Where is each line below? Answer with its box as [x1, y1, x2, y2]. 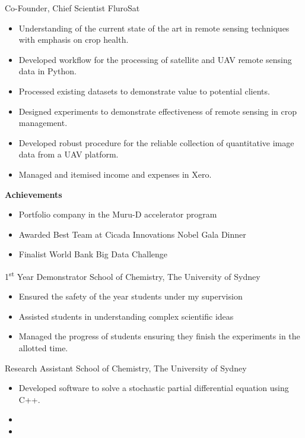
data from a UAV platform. [18, 148, 119, 160]
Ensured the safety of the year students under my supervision [18, 290, 243, 302]
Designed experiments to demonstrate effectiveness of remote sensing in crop [18, 105, 297, 117]
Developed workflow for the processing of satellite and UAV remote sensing [18, 53, 292, 65]
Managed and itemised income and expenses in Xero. [18, 168, 212, 180]
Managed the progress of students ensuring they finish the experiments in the [18, 330, 300, 342]
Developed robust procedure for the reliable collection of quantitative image [18, 136, 294, 149]
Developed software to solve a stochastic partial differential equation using [18, 382, 289, 394]
